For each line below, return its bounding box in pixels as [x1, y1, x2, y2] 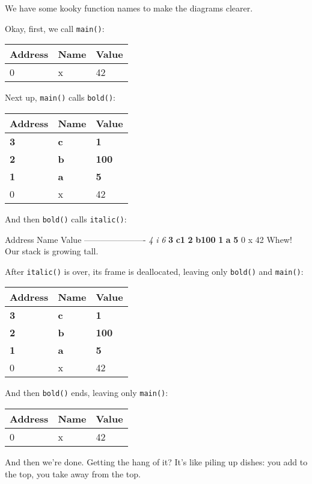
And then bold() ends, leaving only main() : [5, 386, 168, 399]
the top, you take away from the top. [5, 467, 141, 480]
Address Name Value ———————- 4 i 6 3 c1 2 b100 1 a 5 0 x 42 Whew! [5, 233, 292, 245]
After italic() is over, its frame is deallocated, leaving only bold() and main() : [5, 265, 304, 277]
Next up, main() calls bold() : [5, 91, 115, 104]
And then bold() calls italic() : [5, 212, 127, 225]
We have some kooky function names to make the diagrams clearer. [5, 2, 253, 14]
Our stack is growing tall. [5, 245, 99, 257]
